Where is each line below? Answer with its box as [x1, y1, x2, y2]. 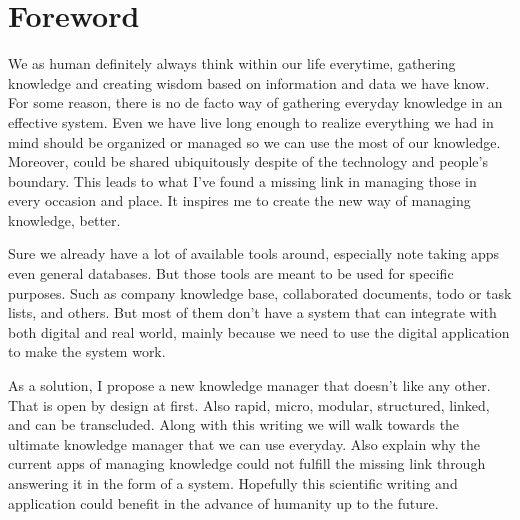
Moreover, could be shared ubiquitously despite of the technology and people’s [8, 151, 488, 172]
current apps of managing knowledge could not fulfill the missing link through [8, 453, 486, 474]
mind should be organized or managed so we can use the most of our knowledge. [8, 131, 501, 152]
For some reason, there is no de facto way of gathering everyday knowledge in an [8, 92, 503, 113]
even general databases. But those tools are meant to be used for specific [8, 263, 454, 284]
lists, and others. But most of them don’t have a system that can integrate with [8, 302, 497, 323]
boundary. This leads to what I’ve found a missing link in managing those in [8, 170, 477, 191]
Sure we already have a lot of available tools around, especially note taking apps [8, 243, 500, 264]
